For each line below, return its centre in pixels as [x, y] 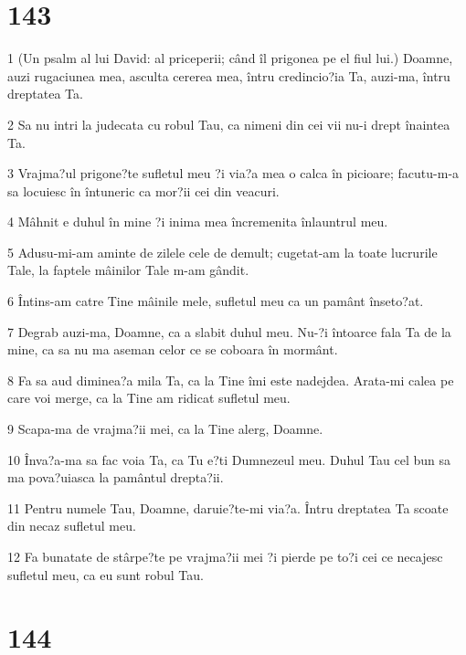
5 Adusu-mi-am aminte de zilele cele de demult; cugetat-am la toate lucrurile [222, 252]
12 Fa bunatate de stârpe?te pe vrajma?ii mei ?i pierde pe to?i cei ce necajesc [225, 556]
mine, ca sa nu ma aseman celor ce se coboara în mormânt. [173, 349]
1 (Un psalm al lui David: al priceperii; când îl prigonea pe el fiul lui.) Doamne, [230, 58]
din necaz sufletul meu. [72, 526]
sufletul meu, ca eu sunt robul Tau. [106, 574]
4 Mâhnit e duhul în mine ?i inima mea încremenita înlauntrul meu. [198, 222]
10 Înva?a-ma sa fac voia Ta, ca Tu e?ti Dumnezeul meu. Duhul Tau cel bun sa [229, 459]
